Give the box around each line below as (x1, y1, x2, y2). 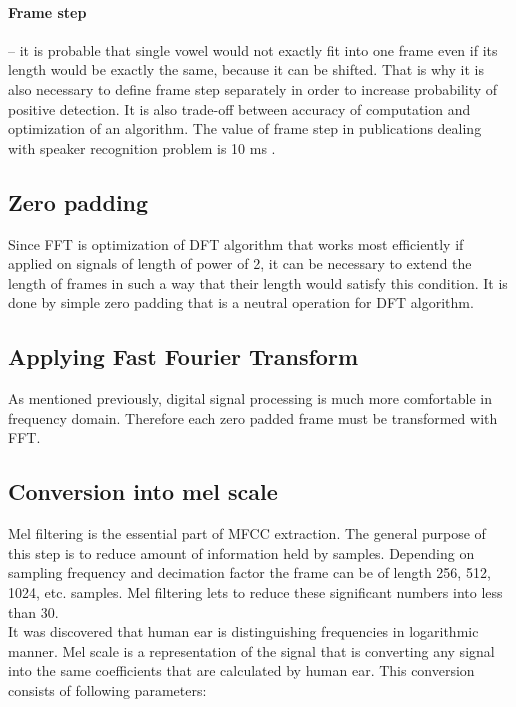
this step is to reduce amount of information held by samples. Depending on (8, 542, 475, 563)
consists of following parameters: (8, 679, 207, 700)
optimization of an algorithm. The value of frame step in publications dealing (8, 118, 482, 139)
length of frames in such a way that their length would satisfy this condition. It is (8, 272, 508, 293)
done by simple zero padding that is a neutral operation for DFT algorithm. (8, 292, 474, 313)
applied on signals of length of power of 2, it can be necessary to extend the (8, 253, 472, 274)
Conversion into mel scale (8, 476, 278, 507)
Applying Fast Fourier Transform (8, 341, 359, 372)
